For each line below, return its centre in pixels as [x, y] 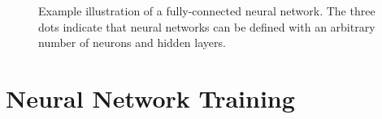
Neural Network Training [150, 98]
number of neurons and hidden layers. [132, 42]
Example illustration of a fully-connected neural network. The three [207, 11]
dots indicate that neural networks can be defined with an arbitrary [207, 26]
